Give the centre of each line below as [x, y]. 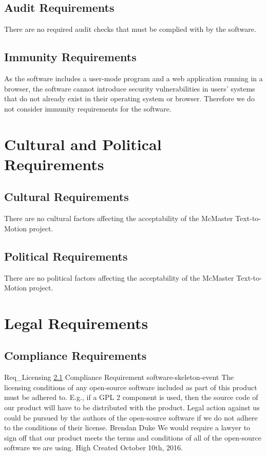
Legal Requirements [76, 323]
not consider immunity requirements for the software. [88, 108]
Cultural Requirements [66, 197]
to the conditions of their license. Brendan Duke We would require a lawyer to [127, 427]
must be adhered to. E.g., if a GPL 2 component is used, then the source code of [131, 397]
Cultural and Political [83, 144]
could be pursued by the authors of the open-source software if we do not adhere [131, 417]
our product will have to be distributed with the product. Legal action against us [132, 407]
